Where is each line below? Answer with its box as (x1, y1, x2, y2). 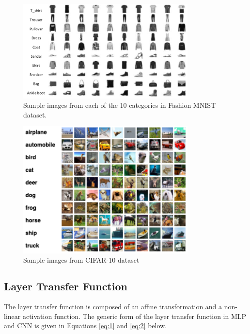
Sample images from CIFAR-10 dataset (23, 255, 140, 265)
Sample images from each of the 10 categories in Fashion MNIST (23, 100, 216, 110)
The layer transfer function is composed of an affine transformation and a (4, 301, 222, 311)
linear (4, 311, 21, 321)
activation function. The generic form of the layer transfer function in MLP (22, 311, 247, 321)
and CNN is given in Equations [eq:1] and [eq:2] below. (4, 320, 167, 331)
